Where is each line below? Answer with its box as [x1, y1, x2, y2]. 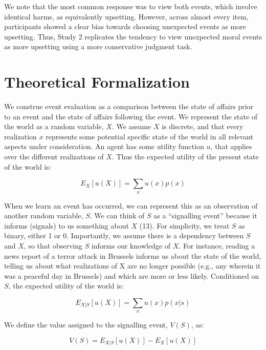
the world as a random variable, [4, 121, 104, 132]
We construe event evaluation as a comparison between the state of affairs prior [4, 101, 254, 112]
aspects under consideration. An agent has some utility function [4, 141, 204, 152]
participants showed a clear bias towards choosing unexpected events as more [4, 21, 246, 32]
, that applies [210, 141, 252, 152]
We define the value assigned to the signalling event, [4, 319, 168, 330]
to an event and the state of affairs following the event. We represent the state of [4, 111, 258, 121]
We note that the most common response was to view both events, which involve [4, 1, 257, 11]
